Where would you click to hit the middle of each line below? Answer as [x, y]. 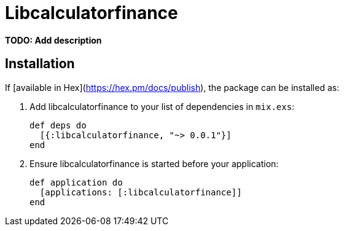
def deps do [58, 125]
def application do [76, 182]
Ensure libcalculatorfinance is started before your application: [154, 163]
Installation [40, 64]
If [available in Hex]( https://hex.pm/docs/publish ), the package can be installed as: [172, 87]
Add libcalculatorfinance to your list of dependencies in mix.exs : [162, 106]
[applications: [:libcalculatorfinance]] [141, 192]
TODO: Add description [53, 40]
